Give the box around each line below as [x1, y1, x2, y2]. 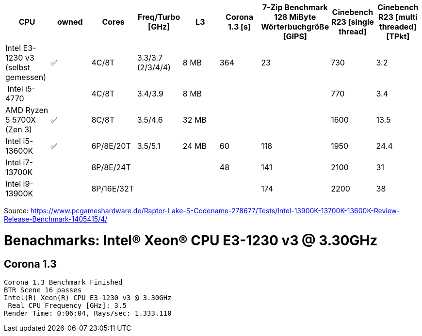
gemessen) [5, 72, 46, 82]
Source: [4, 207, 29, 215]
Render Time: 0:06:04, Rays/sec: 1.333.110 [4, 309, 172, 317]
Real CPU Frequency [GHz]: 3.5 [8, 301, 127, 309]
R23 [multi [378, 12, 418, 22]
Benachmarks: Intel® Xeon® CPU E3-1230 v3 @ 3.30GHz [4, 232, 378, 249]
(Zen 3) [5, 125, 32, 134]
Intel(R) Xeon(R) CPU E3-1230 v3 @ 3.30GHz [4, 293, 172, 302]
